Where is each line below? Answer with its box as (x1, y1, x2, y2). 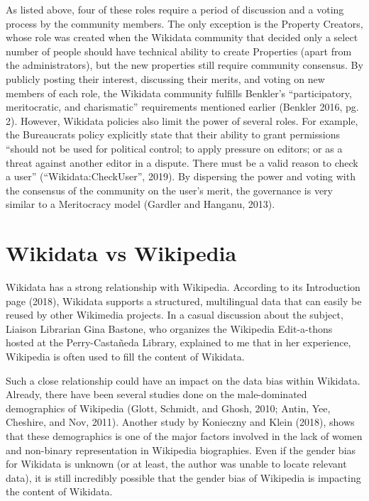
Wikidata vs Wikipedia (6, 238, 237, 268)
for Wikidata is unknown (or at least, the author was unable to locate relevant (6, 456, 347, 471)
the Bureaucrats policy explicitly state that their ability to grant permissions (6, 127, 340, 142)
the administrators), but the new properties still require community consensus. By (6, 57, 363, 72)
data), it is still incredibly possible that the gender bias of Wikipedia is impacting (6, 470, 361, 485)
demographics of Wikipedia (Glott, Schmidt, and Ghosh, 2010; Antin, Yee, (6, 400, 331, 415)
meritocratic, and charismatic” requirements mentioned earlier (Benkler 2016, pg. (6, 99, 359, 114)
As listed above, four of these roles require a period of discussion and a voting (6, 2, 344, 16)
